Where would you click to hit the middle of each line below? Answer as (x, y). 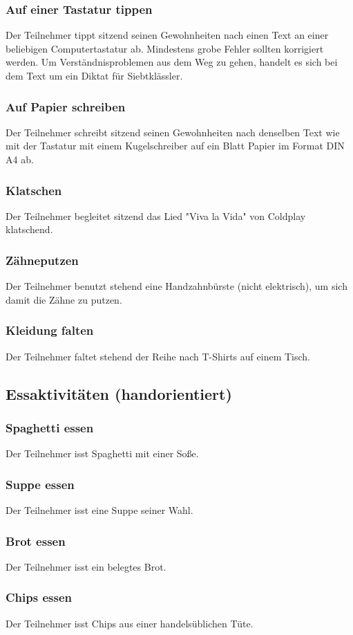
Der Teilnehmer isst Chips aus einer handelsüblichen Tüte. (130, 623)
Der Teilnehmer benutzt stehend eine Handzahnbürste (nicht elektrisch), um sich (176, 286)
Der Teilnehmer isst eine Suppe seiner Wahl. (99, 510)
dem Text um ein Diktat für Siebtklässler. (94, 75)
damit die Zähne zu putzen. (64, 299)
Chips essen (39, 597)
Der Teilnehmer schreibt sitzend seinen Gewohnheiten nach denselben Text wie (173, 132)
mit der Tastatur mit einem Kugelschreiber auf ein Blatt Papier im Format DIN (175, 146)
